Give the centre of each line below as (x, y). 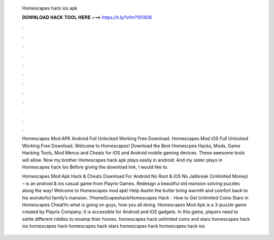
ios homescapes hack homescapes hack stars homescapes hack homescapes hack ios (114, 226)
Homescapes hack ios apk (50, 8)
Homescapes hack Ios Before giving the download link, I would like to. (95, 167)
